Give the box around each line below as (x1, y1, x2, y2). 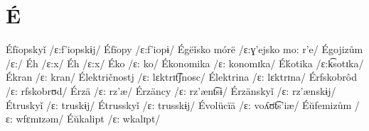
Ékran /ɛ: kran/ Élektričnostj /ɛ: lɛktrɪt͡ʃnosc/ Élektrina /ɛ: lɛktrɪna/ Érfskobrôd (6, 69, 357, 84)
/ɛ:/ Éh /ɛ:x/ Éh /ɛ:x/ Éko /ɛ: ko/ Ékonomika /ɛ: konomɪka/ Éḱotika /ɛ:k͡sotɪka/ (6, 55, 364, 70)
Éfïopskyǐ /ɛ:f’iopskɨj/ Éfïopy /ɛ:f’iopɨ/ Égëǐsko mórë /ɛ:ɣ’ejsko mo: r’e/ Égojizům (6, 42, 363, 57)
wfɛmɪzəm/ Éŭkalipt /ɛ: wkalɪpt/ (16, 111, 161, 126)
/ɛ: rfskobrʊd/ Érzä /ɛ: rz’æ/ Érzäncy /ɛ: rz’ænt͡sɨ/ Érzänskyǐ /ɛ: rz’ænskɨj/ (6, 83, 336, 98)
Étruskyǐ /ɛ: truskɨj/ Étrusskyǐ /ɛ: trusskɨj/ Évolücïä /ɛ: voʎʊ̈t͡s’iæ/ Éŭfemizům (6, 97, 352, 112)
